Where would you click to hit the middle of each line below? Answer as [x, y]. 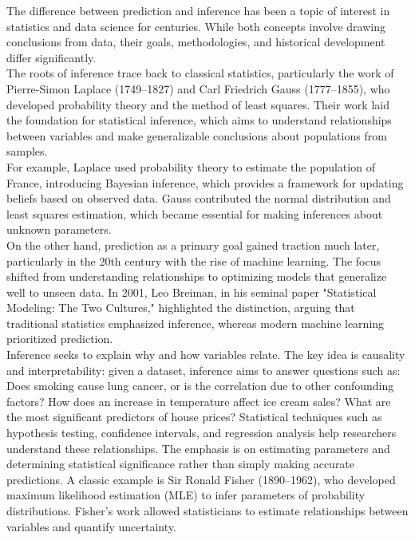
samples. [27, 151]
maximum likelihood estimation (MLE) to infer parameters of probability [186, 495]
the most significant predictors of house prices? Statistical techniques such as [194, 417]
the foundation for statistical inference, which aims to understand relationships [199, 120]
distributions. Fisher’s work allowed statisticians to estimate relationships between [207, 510]
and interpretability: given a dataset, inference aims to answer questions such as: [204, 370]
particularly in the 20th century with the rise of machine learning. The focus [194, 260]
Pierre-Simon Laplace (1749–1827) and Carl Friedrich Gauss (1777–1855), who [198, 88]
